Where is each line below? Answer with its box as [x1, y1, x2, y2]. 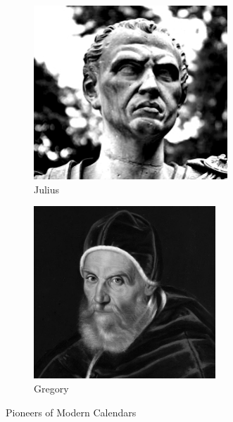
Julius [34, 181, 60, 196]
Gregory [34, 381, 69, 395]
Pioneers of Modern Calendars [6, 404, 137, 419]
